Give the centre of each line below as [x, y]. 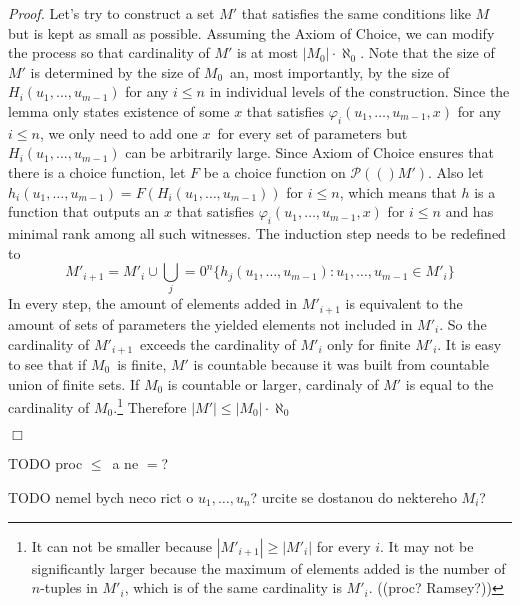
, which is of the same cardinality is [233, 587]
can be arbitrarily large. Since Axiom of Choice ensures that [309, 152]
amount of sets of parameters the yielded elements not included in [210, 323]
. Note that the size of [427, 52]
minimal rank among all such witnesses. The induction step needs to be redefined [257, 232]
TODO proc [45, 463]
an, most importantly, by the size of [340, 71]
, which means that [398, 191]
